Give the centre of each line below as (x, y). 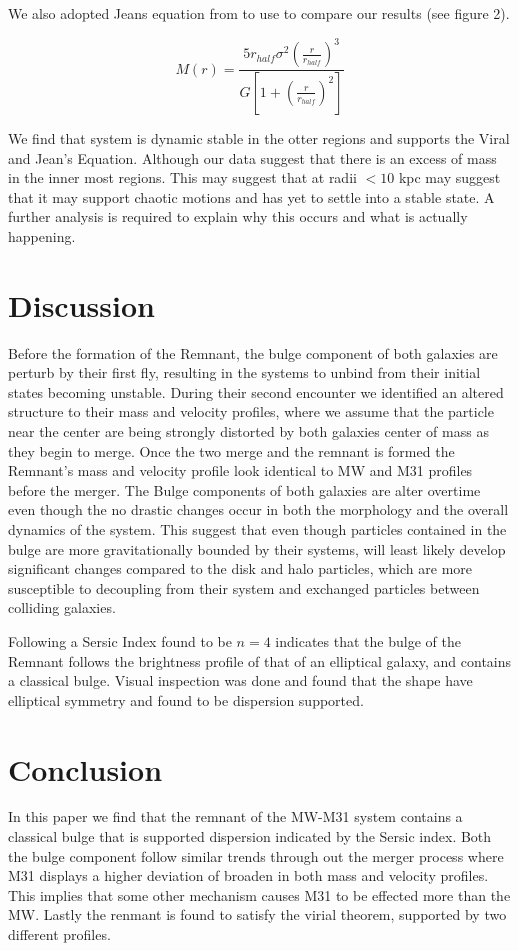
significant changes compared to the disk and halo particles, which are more (240, 568)
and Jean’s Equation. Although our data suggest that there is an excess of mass (252, 157)
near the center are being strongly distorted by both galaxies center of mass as (248, 431)
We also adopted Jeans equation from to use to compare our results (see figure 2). (259, 13)
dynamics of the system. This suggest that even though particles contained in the (257, 529)
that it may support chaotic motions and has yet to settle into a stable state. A (251, 196)
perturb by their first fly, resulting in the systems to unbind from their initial (244, 372)
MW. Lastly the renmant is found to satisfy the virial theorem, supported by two (257, 914)
